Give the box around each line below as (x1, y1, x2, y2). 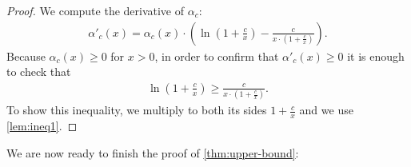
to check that (6, 63, 71, 80)
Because (6, 47, 46, 64)
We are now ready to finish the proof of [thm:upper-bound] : (6, 144, 299, 161)
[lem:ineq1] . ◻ (6, 117, 78, 133)
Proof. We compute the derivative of (6, 2, 185, 18)
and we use (299, 101, 353, 118)
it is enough (347, 47, 405, 64)
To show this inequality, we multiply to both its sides (6, 101, 267, 118)
